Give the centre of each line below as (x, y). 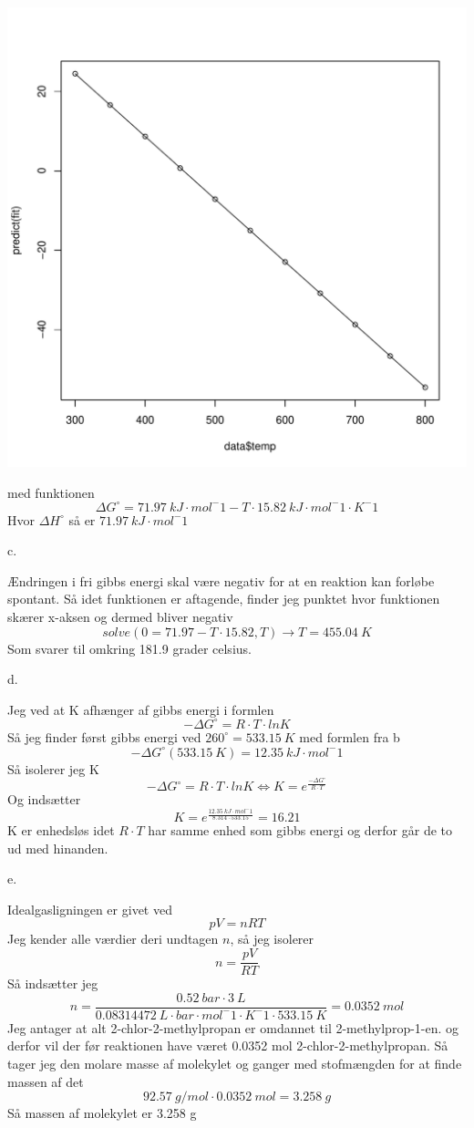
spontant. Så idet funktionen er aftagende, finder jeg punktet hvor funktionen (224, 599)
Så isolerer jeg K (53, 768)
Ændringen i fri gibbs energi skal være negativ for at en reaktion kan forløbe (221, 580)
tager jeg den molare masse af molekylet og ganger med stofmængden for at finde (235, 1063)
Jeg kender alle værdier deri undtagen (113, 939)
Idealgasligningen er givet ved (90, 909)
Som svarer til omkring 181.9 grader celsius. (129, 648)
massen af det (46, 1081)
